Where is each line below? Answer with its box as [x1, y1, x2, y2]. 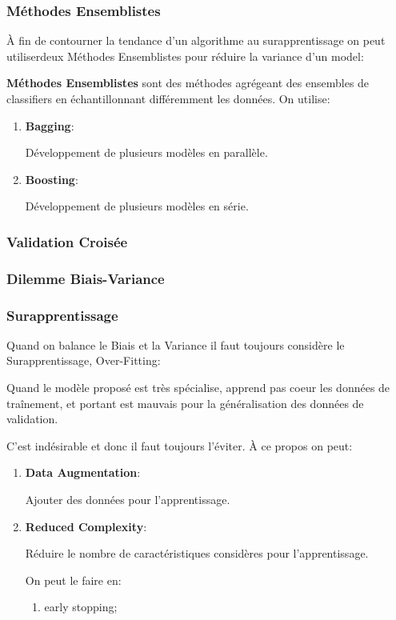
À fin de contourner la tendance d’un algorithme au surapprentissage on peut [6, 32, 386, 49]
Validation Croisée [6, 231, 128, 251]
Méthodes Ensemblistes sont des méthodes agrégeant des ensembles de [6, 74, 370, 91]
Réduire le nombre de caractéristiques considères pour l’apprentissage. [25, 545, 369, 562]
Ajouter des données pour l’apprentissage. [25, 491, 230, 508]
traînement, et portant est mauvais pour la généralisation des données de [6, 394, 364, 411]
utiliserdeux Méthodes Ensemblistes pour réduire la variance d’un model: [6, 47, 364, 64]
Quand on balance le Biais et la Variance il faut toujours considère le [6, 336, 345, 353]
